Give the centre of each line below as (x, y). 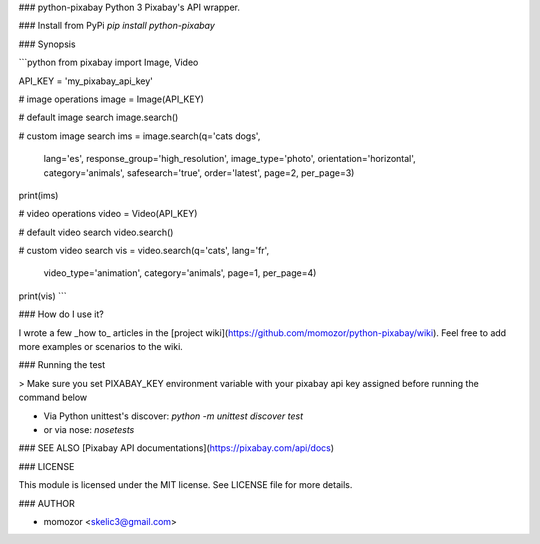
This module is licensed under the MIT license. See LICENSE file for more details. (185, 485)
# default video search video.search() (96, 232)
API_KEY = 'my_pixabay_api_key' (86, 81)
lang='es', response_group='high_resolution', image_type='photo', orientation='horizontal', (230, 159)
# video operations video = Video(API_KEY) (108, 214)
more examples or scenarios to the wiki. (101, 347)
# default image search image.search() (98, 117)
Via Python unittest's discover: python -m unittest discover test (173, 416)
